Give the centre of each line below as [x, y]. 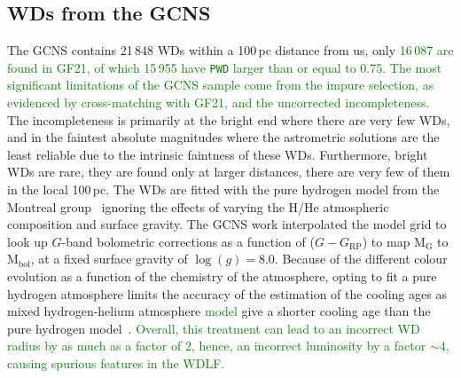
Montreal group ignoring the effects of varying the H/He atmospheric [198, 206]
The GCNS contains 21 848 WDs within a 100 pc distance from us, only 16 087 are [230, 50]
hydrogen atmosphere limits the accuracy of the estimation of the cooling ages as [227, 293]
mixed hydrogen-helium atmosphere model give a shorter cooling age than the [219, 311]
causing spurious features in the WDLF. [116, 362]
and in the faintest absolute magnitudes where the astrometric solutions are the [223, 137]
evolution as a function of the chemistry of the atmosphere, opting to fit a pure [222, 276]
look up [27, 241]
